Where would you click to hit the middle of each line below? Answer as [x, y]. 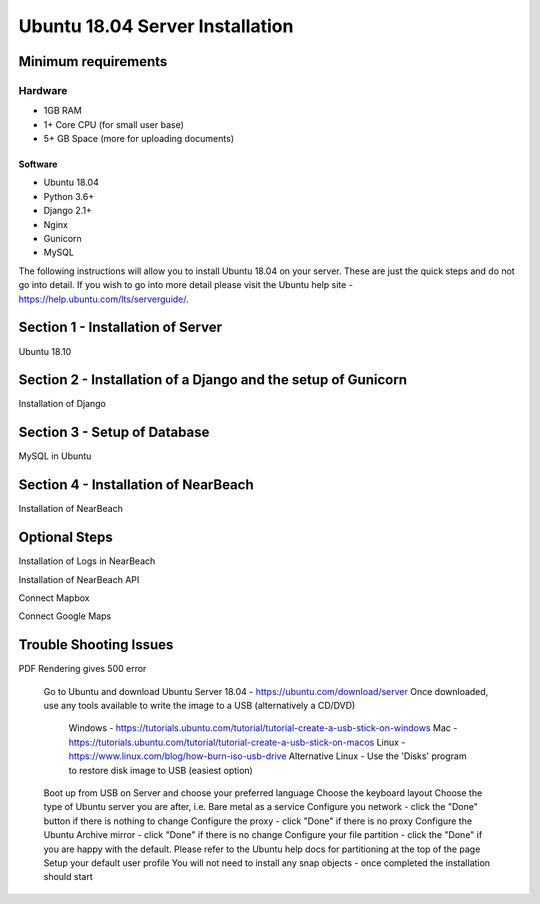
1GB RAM [62, 111]
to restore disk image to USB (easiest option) [161, 770]
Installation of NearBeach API [79, 579]
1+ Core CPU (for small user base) [113, 124]
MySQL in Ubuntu [55, 456]
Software [38, 164]
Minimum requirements [93, 61]
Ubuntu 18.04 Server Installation [156, 26]
